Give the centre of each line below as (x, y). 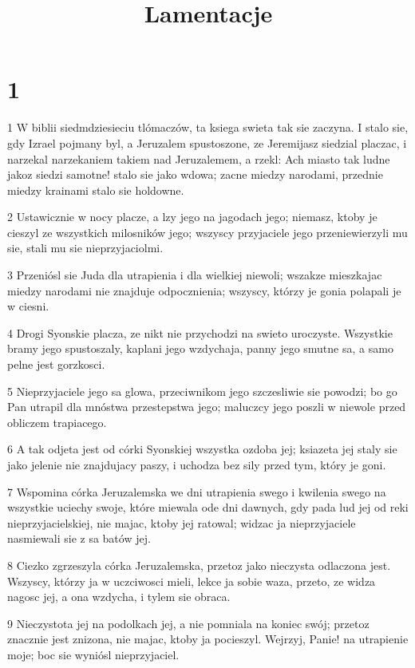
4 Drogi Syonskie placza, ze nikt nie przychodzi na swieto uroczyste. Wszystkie (200, 332)
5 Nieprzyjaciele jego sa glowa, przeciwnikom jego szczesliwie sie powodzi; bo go (202, 391)
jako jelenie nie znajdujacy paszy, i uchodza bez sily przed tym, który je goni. (197, 464)
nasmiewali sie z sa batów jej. (79, 538)
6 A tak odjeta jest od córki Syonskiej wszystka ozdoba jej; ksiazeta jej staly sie (202, 449)
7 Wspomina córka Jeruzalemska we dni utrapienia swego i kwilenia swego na (197, 491)
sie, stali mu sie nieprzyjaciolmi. (85, 248)
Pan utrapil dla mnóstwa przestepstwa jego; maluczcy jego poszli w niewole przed (207, 407)
